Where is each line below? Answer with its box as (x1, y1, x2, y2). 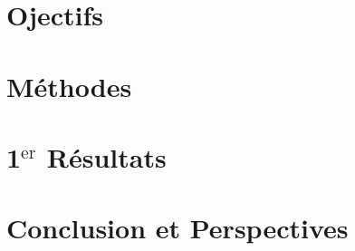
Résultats (46, 138, 167, 175)
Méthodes (6, 67, 132, 104)
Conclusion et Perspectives (6, 209, 349, 246)
